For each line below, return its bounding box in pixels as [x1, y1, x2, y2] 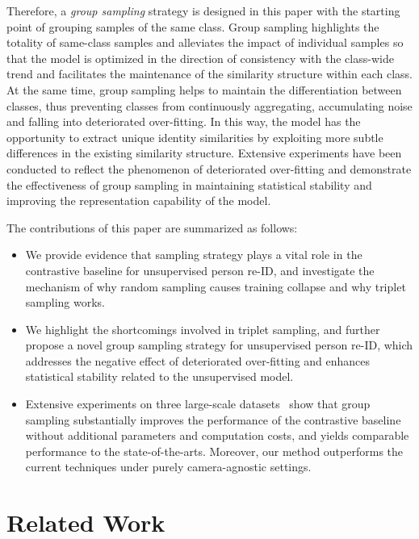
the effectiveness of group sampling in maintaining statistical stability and [6, 176, 372, 193]
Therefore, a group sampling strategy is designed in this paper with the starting [6, 2, 400, 19]
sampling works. [25, 294, 105, 311]
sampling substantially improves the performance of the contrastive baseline [25, 411, 401, 428]
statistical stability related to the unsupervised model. [25, 368, 294, 385]
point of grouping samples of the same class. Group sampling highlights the [6, 18, 379, 35]
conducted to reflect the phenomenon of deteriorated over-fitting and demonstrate [6, 160, 412, 177]
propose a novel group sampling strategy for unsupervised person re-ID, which [25, 336, 413, 353]
